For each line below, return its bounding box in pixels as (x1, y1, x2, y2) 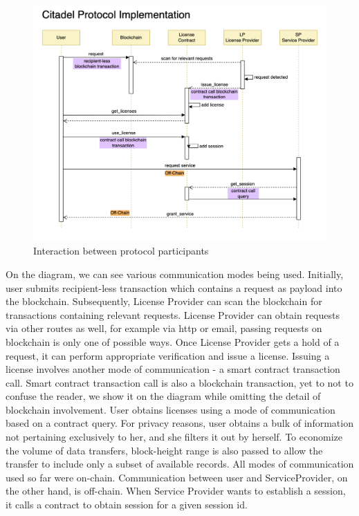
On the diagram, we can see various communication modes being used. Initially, (6, 266, 344, 281)
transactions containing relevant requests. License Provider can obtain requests (6, 307, 340, 322)
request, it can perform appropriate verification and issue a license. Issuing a (6, 348, 330, 362)
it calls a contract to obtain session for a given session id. (6, 497, 248, 512)
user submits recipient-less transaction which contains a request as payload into (6, 280, 342, 295)
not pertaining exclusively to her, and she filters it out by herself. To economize (6, 430, 342, 444)
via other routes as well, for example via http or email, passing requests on (6, 321, 322, 335)
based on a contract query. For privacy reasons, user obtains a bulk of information (6, 416, 353, 430)
